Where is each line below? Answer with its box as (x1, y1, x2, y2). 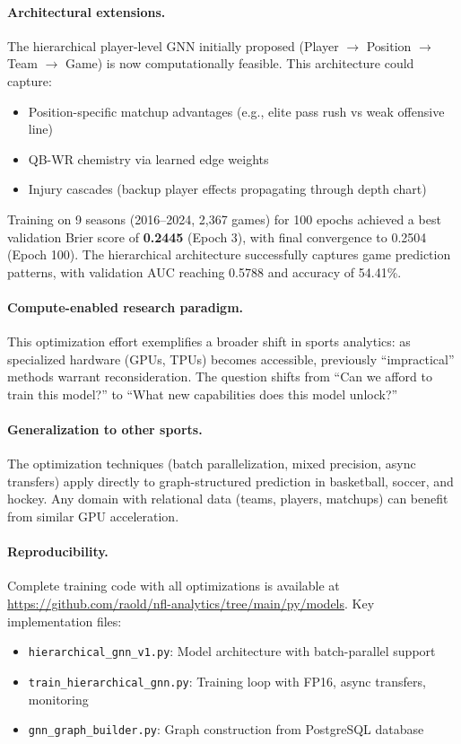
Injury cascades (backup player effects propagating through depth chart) (28, 179, 427, 198)
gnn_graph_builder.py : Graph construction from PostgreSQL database (28, 720, 424, 739)
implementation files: (7, 611, 122, 630)
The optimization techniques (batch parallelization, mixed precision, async (7, 454, 416, 473)
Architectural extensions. (7, 2, 166, 21)
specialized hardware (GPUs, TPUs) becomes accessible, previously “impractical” (7, 349, 455, 368)
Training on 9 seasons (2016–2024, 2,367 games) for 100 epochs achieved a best (7, 209, 441, 228)
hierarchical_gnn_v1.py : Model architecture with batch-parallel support (28, 642, 436, 661)
